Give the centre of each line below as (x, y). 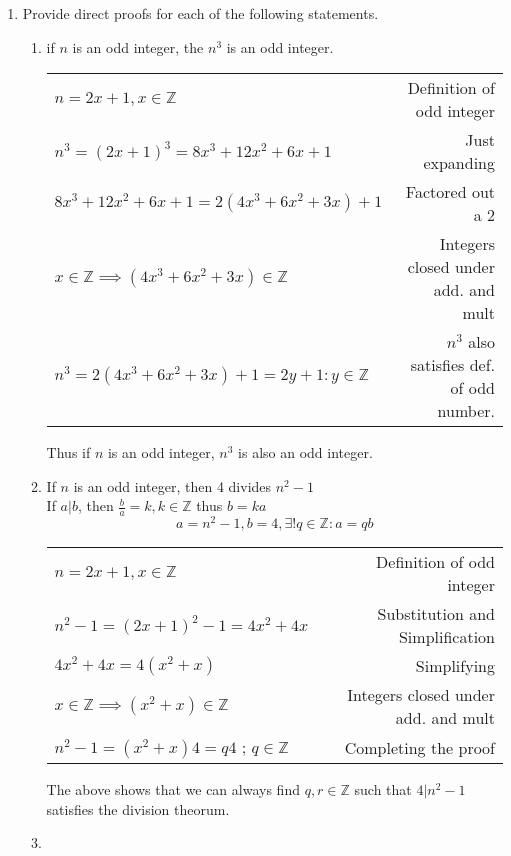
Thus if (68, 452)
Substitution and (436, 614)
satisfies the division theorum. (138, 808)
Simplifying (455, 666)
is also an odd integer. (305, 452)
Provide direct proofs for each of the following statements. (200, 13)
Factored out (450, 192)
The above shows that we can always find (173, 789)
